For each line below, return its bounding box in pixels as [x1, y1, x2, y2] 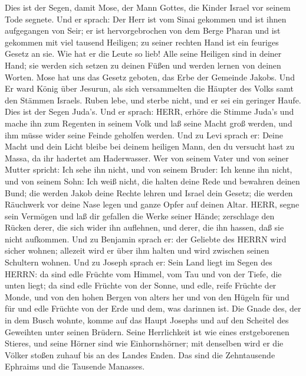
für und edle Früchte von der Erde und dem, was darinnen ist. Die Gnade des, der [5, 302, 301, 315]
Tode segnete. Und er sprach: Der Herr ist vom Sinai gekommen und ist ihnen [5, 12, 287, 25]
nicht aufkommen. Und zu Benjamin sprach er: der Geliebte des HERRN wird [5, 232, 287, 245]
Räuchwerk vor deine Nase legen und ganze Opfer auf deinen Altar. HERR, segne [5, 198, 300, 210]
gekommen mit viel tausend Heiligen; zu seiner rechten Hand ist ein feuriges [5, 35, 279, 48]
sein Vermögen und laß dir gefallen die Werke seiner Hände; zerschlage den [5, 209, 275, 222]
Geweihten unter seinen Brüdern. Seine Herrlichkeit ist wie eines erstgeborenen [5, 325, 289, 338]
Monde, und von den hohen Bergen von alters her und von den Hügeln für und [5, 290, 289, 303]
